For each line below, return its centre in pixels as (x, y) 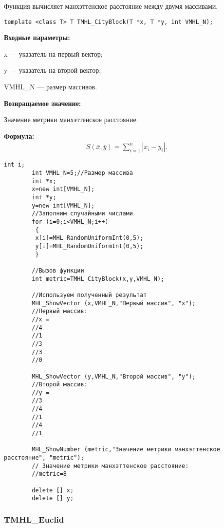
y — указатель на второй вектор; (53, 70)
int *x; (44, 181)
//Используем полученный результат (89, 295)
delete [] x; (53, 490)
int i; (14, 165)
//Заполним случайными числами (82, 214)
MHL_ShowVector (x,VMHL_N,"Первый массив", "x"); (114, 303)
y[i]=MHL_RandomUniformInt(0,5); (89, 246)
